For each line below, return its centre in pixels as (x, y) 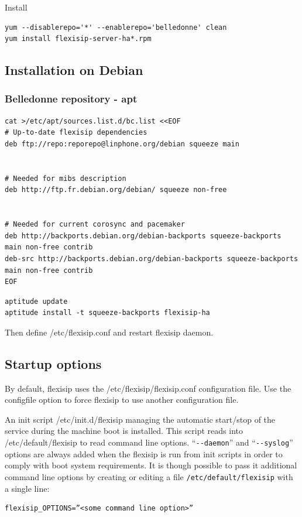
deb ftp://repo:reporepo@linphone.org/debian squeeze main (122, 144)
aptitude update (36, 301)
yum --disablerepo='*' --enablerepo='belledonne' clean (116, 27)
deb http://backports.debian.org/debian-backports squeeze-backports (143, 236)
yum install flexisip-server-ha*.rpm (78, 39)
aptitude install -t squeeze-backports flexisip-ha (107, 313)
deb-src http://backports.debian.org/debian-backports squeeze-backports (152, 258)
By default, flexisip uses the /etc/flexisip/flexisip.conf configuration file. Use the (148, 388)
